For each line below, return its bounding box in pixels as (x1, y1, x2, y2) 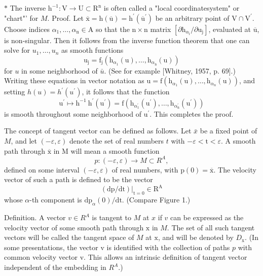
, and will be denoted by (158, 232, 234, 243)
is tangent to (92, 212, 132, 223)
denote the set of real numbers (69, 135, 164, 146)
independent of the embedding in (4, 262, 106, 272)
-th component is (29, 194, 82, 205)
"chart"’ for (4, 12, 39, 23)
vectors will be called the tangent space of (4, 232, 134, 243)
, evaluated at (208, 23, 251, 34)
